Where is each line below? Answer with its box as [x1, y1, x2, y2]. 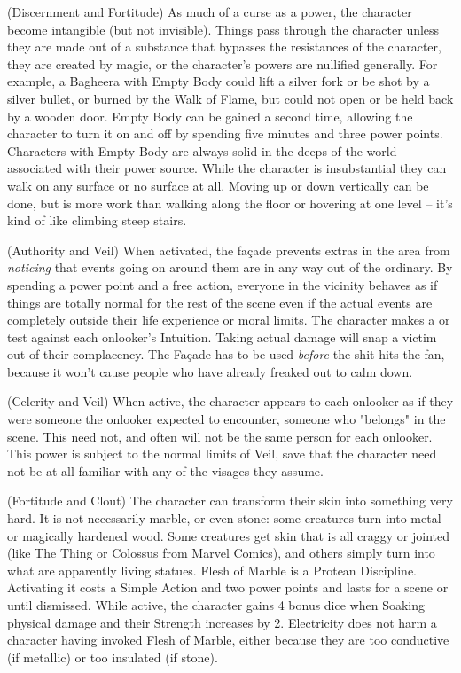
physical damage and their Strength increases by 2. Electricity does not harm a [7, 613, 437, 631]
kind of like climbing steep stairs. [7, 211, 187, 230]
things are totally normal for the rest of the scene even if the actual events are [7, 293, 433, 311]
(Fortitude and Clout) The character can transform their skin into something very [7, 491, 453, 510]
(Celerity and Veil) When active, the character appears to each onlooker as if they [7, 392, 454, 411]
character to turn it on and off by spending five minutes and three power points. [7, 124, 443, 143]
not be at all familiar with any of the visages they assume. [7, 461, 324, 480]
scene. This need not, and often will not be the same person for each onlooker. [7, 426, 433, 445]
